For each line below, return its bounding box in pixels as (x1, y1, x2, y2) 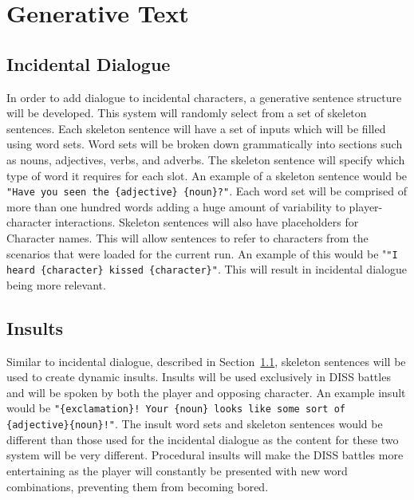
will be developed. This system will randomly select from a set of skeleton (6, 104, 367, 121)
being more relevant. (6, 276, 106, 293)
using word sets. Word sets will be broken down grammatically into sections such (6, 136, 403, 152)
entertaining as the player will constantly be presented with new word (6, 462, 348, 478)
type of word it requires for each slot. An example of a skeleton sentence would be (6, 167, 408, 183)
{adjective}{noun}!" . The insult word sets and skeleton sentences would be (6, 415, 383, 432)
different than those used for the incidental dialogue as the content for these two (6, 431, 399, 447)
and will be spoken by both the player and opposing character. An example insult (6, 384, 406, 400)
